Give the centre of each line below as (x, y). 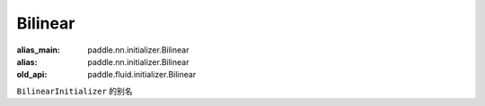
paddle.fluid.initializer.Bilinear (142, 75)
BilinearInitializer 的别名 (75, 91)
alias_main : (38, 50)
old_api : (32, 75)
